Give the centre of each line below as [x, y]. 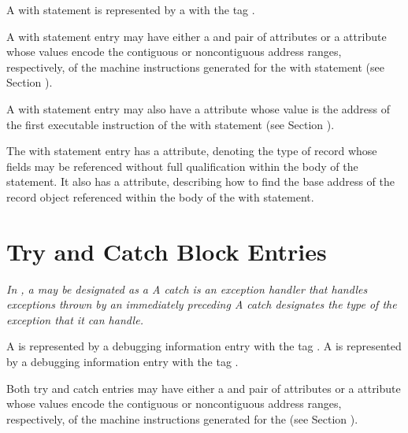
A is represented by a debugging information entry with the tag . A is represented [204, 346]
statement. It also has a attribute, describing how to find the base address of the [200, 181]
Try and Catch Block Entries [167, 251]
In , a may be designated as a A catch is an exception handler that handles [187, 289]
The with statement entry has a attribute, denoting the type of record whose [192, 151]
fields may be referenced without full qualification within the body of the [182, 166]
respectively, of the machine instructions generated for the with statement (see [196, 67]
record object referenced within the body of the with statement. [160, 196]
